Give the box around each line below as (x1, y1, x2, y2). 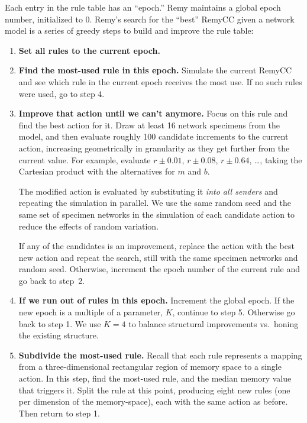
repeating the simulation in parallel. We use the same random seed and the (18, 196, 291, 209)
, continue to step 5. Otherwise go (172, 306, 295, 318)
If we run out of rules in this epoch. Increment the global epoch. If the (18, 294, 295, 306)
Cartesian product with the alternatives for (18, 165, 175, 177)
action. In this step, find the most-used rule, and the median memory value (18, 372, 292, 385)
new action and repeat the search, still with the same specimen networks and (18, 251, 298, 263)
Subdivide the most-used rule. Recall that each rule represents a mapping (18, 348, 302, 361)
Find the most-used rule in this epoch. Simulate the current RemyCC (18, 64, 292, 76)
